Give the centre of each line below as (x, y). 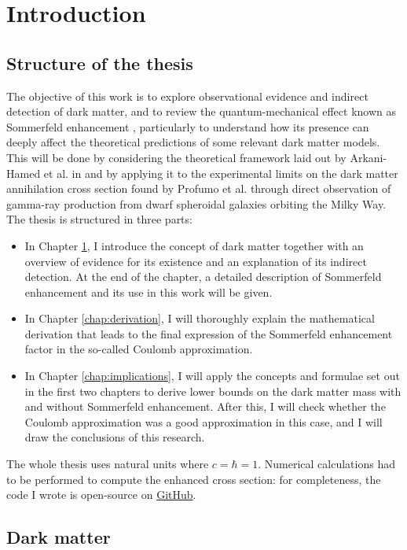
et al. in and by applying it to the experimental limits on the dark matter (221, 173)
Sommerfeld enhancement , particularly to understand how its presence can (188, 126)
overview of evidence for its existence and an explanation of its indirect (196, 261)
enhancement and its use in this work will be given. (148, 292)
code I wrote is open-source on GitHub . (101, 495)
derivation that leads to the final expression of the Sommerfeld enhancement (209, 333)
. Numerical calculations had (326, 464)
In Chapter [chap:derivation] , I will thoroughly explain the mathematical (200, 318)
